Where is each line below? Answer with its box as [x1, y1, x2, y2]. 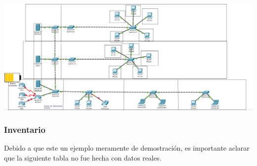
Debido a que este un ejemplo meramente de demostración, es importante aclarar [4, 142, 250, 153]
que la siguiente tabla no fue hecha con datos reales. [4, 152, 162, 163]
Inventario [4, 123, 45, 135]
